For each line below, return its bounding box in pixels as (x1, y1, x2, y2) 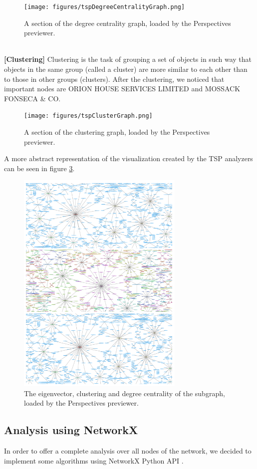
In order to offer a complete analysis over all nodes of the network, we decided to (4, 446, 252, 456)
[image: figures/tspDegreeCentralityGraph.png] (24, 3, 185, 10)
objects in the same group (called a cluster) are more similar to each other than (4, 64, 248, 74)
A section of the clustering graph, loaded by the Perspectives (24, 127, 210, 137)
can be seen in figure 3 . (4, 163, 75, 173)
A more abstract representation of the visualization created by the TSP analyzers (4, 153, 253, 164)
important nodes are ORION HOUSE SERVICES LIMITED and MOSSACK (4, 83, 241, 94)
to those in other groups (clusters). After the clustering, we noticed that (4, 73, 225, 84)
